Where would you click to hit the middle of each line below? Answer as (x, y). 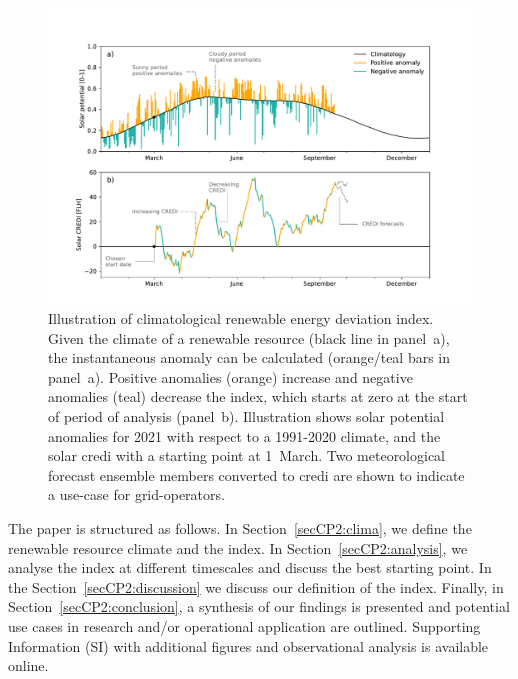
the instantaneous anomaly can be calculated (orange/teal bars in (249, 357)
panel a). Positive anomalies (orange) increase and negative (230, 376)
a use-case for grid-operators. (136, 494)
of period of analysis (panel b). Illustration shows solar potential (246, 416)
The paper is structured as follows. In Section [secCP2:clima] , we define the (240, 528)
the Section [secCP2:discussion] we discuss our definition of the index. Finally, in (256, 586)
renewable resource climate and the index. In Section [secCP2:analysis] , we (238, 547)
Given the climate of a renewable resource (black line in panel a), (249, 337)
